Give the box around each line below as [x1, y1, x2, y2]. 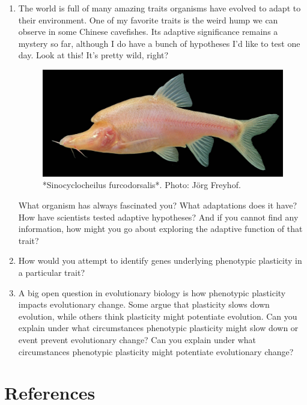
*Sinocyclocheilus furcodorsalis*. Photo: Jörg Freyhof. [42, 178, 241, 191]
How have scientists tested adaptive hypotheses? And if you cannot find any [18, 210, 299, 223]
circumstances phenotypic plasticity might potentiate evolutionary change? [18, 345, 294, 358]
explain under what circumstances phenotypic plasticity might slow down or [18, 321, 299, 334]
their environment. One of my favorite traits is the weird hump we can [18, 13, 278, 26]
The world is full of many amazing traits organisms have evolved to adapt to [18, 2, 301, 14]
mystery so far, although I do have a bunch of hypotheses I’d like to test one [18, 37, 300, 49]
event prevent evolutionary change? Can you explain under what [18, 333, 257, 346]
